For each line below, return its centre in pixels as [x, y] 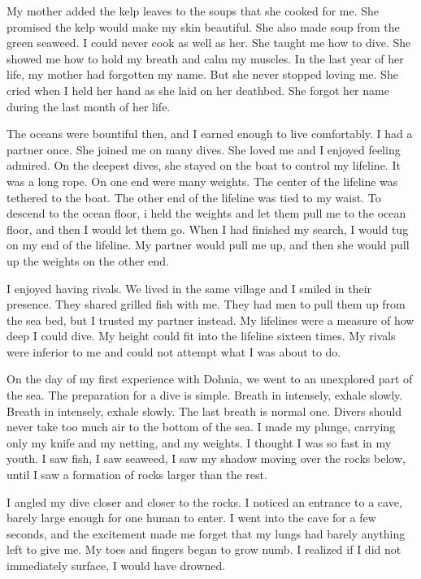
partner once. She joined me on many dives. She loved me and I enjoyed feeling [204, 149]
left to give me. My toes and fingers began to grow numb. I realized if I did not [204, 549]
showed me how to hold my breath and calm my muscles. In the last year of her [205, 58]
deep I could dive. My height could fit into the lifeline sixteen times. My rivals [201, 336]
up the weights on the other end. [88, 260]
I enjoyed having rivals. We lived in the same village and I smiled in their [189, 288]
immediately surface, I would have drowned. [116, 565]
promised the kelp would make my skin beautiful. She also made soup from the [203, 26]
